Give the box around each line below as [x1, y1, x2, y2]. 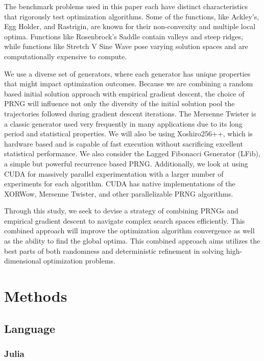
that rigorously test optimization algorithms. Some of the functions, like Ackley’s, [4, 11, 259, 21]
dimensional [4, 255, 41, 266]
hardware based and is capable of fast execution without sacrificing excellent [4, 138, 243, 149]
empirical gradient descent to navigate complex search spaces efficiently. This [4, 215, 245, 226]
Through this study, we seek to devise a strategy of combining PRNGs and [4, 205, 238, 216]
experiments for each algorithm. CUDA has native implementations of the [4, 178, 235, 189]
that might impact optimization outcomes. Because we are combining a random [4, 78, 253, 89]
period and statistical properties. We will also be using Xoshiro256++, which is [4, 128, 253, 139]
